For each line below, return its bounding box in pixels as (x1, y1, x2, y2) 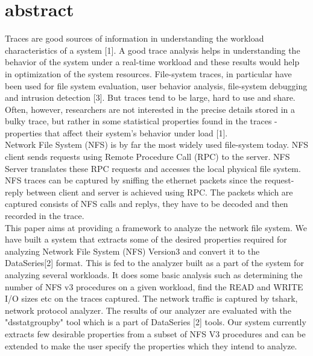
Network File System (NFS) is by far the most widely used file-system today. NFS (5, 138, 309, 151)
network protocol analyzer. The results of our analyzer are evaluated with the (5, 304, 291, 316)
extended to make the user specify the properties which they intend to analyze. (5, 339, 297, 352)
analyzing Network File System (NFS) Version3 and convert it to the (5, 244, 260, 257)
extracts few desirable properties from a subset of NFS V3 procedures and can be (5, 327, 306, 340)
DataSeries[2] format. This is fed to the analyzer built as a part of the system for (5, 256, 304, 269)
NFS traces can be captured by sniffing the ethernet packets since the (5, 174, 262, 186)
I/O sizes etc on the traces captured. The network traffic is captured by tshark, (5, 292, 298, 305)
